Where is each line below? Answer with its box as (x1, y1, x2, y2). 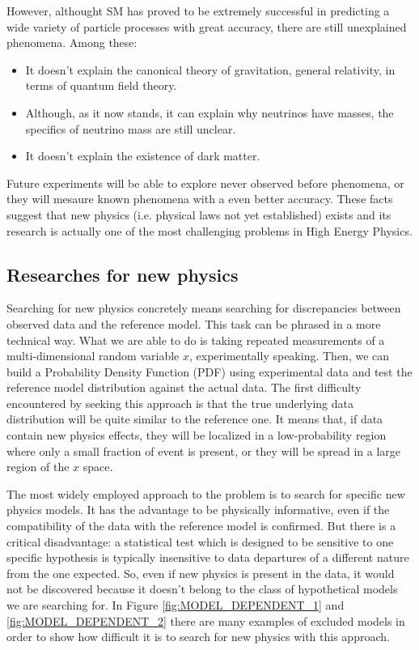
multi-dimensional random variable (6, 347, 180, 364)
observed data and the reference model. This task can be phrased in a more (6, 315, 381, 332)
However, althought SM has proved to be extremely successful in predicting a (6, 2, 390, 19)
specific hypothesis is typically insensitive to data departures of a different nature (6, 549, 409, 566)
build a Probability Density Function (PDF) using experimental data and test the (6, 363, 413, 380)
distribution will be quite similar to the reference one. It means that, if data (6, 410, 383, 427)
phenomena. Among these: (6, 34, 138, 51)
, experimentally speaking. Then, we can (188, 347, 390, 364)
